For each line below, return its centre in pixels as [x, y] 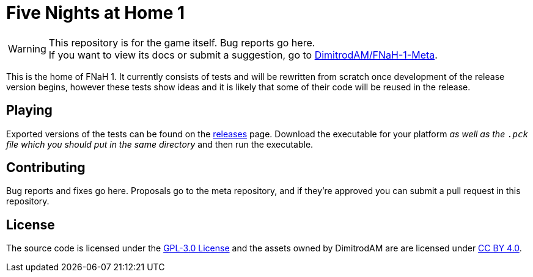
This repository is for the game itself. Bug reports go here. [182, 42]
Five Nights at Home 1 [96, 13]
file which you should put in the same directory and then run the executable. [160, 144]
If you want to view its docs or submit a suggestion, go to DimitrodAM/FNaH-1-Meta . [243, 55]
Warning [27, 49]
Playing [29, 110]
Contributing [46, 168]
